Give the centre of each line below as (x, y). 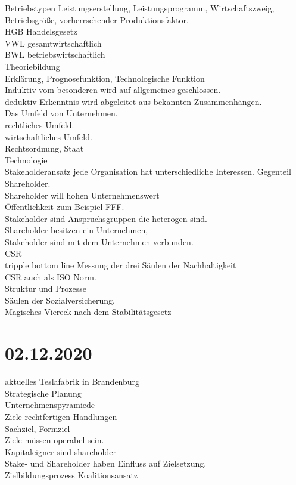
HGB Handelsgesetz (41, 31)
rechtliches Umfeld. (40, 124)
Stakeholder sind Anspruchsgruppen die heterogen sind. (106, 218)
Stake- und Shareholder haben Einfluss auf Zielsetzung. (106, 463)
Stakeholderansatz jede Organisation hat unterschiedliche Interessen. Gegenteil (148, 172)
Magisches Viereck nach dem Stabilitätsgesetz (88, 312)
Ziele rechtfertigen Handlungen (61, 416)
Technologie (26, 160)
